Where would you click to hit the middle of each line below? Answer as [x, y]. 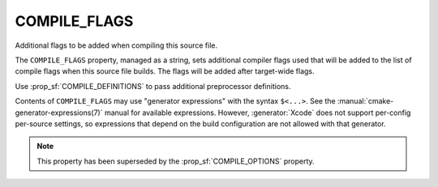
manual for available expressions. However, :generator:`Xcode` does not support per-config [258, 113]
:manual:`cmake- [365, 101]
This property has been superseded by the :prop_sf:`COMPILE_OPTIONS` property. [176, 161]
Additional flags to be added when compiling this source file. [116, 45]
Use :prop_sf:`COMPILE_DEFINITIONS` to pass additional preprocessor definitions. [153, 86]
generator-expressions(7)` [59, 113]
